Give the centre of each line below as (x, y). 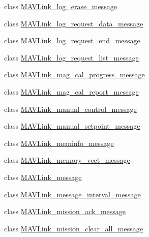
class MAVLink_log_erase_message (61, 6)
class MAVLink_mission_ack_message (65, 211)
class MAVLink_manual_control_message (70, 109)
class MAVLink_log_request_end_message (72, 40)
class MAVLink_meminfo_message (59, 143)
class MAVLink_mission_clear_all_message (73, 228)
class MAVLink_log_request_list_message (71, 57)
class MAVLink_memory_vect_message (67, 160)
